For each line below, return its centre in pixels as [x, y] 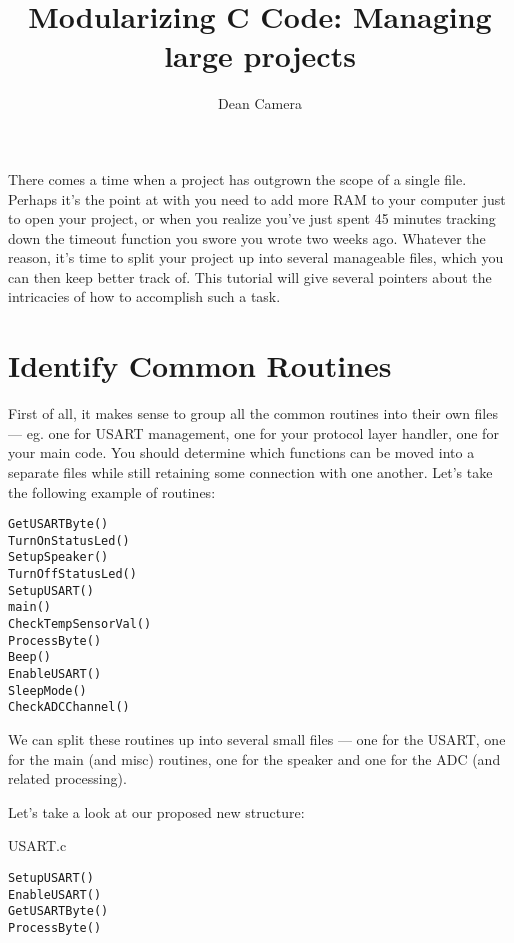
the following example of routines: [112, 491]
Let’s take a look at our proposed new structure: [156, 811]
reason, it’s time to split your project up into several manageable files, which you [256, 257]
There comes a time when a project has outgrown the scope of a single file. [237, 178]
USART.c [37, 845]
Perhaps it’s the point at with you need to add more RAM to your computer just [257, 198]
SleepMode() [47, 690]
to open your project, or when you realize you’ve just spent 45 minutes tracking [252, 218]
